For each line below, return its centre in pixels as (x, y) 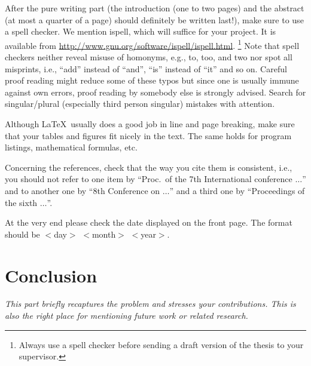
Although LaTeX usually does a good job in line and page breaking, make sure (150, 124)
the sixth (21, 202)
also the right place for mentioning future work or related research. (126, 316)
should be (22, 234)
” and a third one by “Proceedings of (237, 190)
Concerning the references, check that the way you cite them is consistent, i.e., (149, 167)
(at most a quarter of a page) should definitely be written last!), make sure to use (154, 19)
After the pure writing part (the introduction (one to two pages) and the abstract (155, 8)
